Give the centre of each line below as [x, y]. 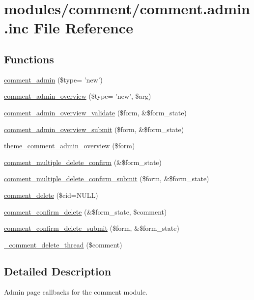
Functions [29, 59]
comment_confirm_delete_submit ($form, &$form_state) [92, 228]
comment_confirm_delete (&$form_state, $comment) [85, 211]
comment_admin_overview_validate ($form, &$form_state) [95, 112]
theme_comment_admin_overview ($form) [70, 146]
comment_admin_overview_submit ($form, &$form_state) [94, 129]
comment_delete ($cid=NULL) [51, 195]
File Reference [83, 28]
